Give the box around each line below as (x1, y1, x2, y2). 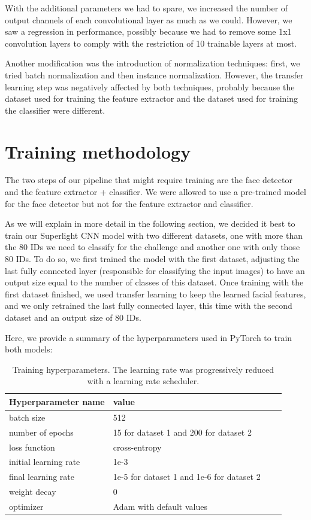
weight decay (9, 485, 56, 498)
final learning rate (9, 470, 74, 483)
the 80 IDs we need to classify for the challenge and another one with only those (5, 241, 300, 253)
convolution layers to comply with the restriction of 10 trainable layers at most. (5, 37, 297, 49)
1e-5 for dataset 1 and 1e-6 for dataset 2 (113, 470, 261, 483)
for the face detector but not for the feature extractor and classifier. (5, 197, 253, 209)
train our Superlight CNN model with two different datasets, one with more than (5, 229, 303, 241)
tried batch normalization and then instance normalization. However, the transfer (5, 68, 304, 81)
